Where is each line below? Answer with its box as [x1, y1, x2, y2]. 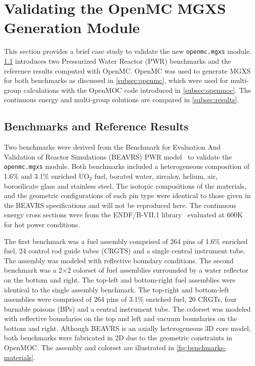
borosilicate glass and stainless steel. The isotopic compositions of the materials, [4, 180, 247, 191]
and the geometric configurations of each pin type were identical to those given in [4, 190, 251, 201]
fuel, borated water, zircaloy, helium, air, [94, 170, 218, 181]
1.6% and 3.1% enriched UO [4, 170, 89, 181]
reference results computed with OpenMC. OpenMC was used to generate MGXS [4, 65, 251, 76]
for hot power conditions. [4, 219, 80, 229]
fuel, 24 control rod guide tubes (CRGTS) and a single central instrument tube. [4, 245, 246, 256]
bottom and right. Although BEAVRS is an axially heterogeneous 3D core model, [4, 323, 251, 333]
